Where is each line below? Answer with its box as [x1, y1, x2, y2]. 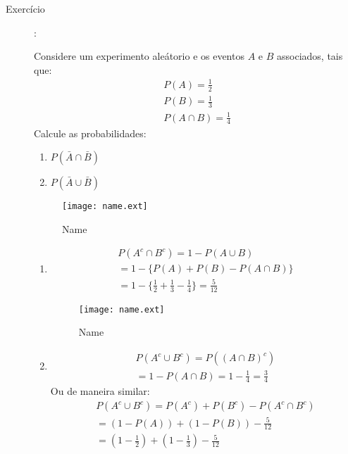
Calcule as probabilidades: [34, 125, 147, 140]
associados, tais [276, 49, 343, 63]
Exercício [6, 1, 45, 15]
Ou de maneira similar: [50, 384, 150, 398]
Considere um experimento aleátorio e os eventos [34, 49, 244, 63]
